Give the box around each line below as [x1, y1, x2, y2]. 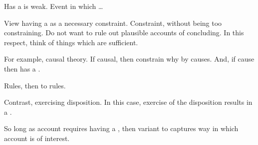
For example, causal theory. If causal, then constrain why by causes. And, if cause [4, 54, 255, 64]
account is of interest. [4, 133, 70, 143]
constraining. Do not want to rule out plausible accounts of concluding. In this [4, 27, 244, 38]
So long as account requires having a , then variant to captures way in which [4, 123, 239, 134]
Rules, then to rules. [4, 80, 66, 90]
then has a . [4, 63, 40, 73]
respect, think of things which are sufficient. [4, 37, 138, 47]
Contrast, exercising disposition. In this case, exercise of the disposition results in [4, 97, 253, 107]
